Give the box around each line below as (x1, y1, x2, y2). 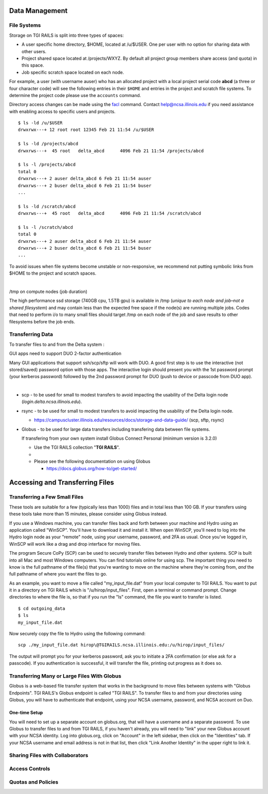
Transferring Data (9, 331, 53, 338)
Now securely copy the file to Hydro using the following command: (9, 631, 146, 637)
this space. (21, 62, 44, 68)
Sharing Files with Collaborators (9, 752, 89, 759)
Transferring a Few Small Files (9, 494, 84, 500)
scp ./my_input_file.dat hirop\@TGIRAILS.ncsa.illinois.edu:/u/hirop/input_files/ (18, 642, 225, 648)
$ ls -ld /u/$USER (18, 120, 63, 126)
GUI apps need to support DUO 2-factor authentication (9, 351, 122, 357)
